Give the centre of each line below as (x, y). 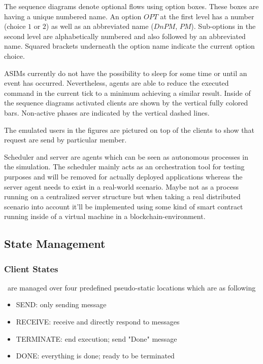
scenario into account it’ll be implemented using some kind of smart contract (124, 206)
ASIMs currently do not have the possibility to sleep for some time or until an (126, 73)
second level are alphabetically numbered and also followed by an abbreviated (125, 36)
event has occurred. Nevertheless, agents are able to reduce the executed (117, 83)
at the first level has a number (207, 16)
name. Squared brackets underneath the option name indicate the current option (129, 46)
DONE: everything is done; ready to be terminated (95, 356)
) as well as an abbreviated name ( (100, 26)
